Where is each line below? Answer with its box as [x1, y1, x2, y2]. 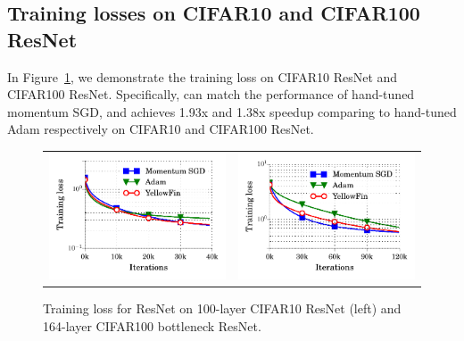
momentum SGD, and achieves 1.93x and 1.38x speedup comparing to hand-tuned [7, 102, 457, 121]
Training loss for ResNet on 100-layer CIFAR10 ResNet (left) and [43, 299, 402, 318]
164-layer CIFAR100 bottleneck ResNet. [43, 316, 261, 335]
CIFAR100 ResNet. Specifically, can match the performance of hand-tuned [7, 85, 415, 104]
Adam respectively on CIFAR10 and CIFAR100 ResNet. [7, 120, 314, 138]
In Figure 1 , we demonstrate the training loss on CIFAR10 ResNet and [7, 67, 398, 86]
